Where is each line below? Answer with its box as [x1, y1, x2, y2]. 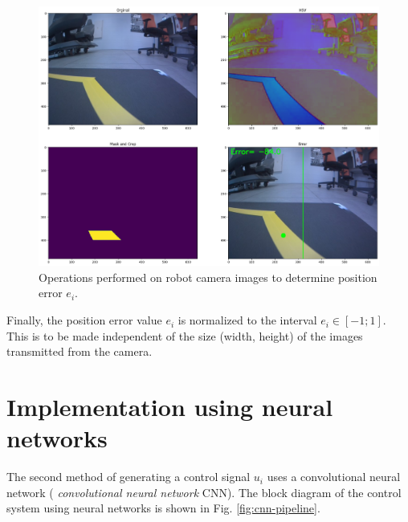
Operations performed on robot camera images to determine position [39, 268, 377, 285]
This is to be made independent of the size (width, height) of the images [6, 327, 363, 344]
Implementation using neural [6, 390, 333, 423]
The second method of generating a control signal [6, 468, 251, 485]
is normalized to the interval [177, 312, 317, 328]
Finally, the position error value [6, 312, 162, 328]
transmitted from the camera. [6, 343, 153, 360]
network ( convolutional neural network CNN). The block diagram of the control [6, 483, 402, 500]
